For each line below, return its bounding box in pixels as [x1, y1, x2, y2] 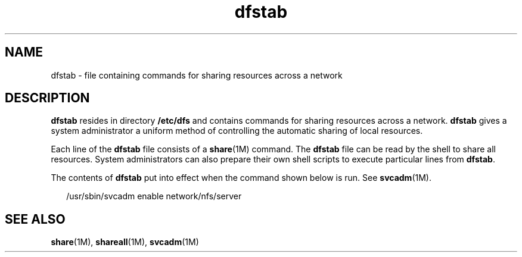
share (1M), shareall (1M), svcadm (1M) [51, 237, 199, 247]
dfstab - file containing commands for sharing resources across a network [51, 70, 343, 80]
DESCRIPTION [5, 90, 90, 106]
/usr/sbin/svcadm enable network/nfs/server [66, 191, 242, 202]
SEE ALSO [5, 211, 66, 227]
